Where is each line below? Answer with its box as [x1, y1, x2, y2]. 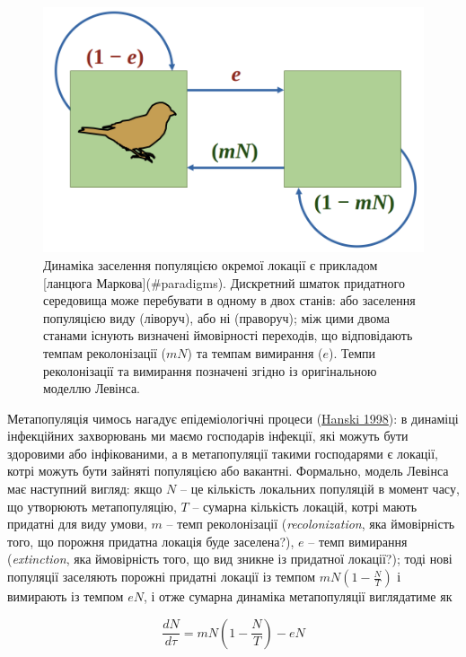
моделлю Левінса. [43, 379, 140, 398]
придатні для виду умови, [7, 514, 147, 533]
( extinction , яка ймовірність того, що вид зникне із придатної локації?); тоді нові [7, 549, 453, 568]
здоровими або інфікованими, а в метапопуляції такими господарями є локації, [7, 443, 439, 462]
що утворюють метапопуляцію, [7, 496, 177, 515]
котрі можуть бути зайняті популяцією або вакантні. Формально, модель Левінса [7, 461, 449, 480]
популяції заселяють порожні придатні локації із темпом [7, 567, 315, 586]
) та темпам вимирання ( [187, 343, 323, 362]
